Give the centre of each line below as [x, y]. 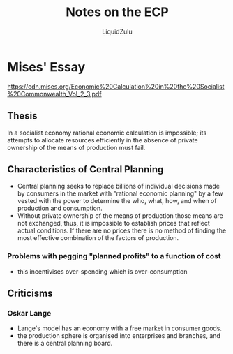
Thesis [22, 116]
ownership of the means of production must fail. [76, 147]
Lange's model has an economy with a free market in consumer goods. [119, 328]
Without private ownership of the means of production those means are [120, 216]
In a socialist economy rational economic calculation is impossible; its [107, 133]
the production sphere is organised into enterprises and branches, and [119, 336]
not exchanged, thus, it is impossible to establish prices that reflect [114, 223]
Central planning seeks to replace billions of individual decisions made [118, 186]
